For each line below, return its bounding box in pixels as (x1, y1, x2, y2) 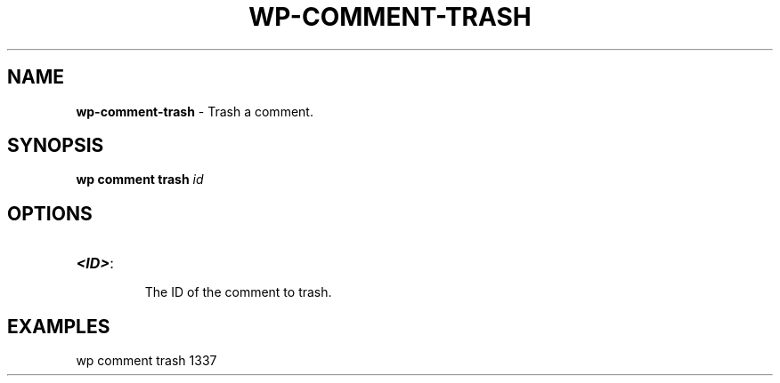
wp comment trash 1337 (76, 353, 217, 369)
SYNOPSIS (7, 134, 104, 157)
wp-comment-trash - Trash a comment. (76, 103, 313, 119)
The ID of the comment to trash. (144, 284, 332, 300)
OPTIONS (7, 202, 93, 225)
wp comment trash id (76, 172, 204, 188)
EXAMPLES (7, 315, 110, 338)
